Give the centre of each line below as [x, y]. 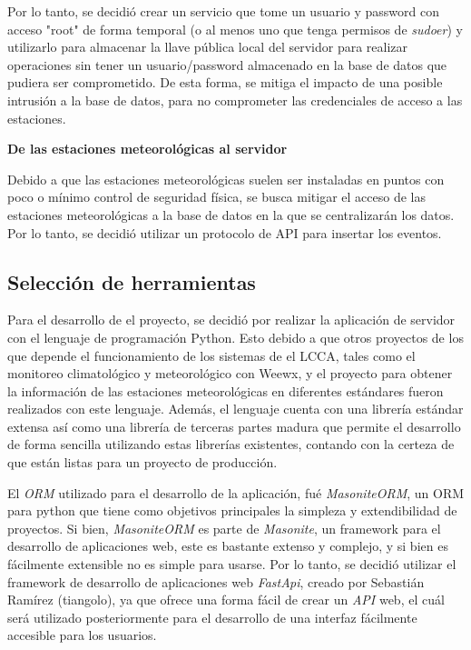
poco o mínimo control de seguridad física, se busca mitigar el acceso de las [216, 197]
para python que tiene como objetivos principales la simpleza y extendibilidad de [232, 510]
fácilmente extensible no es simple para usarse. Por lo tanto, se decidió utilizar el [232, 564]
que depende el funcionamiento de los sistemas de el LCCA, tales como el [211, 355]
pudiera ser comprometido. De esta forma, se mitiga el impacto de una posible [225, 82]
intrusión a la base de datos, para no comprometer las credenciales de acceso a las [235, 100]
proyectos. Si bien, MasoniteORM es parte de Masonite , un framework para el [224, 528]
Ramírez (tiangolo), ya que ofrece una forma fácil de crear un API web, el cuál [226, 600]
